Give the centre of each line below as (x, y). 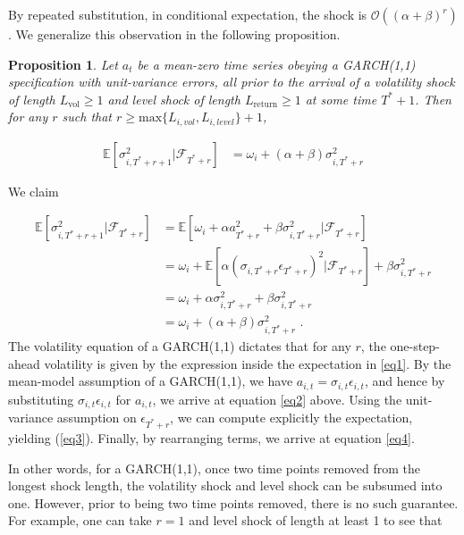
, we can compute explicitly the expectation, (291, 418)
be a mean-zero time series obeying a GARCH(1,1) (276, 64)
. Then (433, 99)
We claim (34, 191)
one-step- (415, 346)
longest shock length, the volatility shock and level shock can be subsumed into (225, 485)
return (266, 105)
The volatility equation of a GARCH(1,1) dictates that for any (180, 346)
